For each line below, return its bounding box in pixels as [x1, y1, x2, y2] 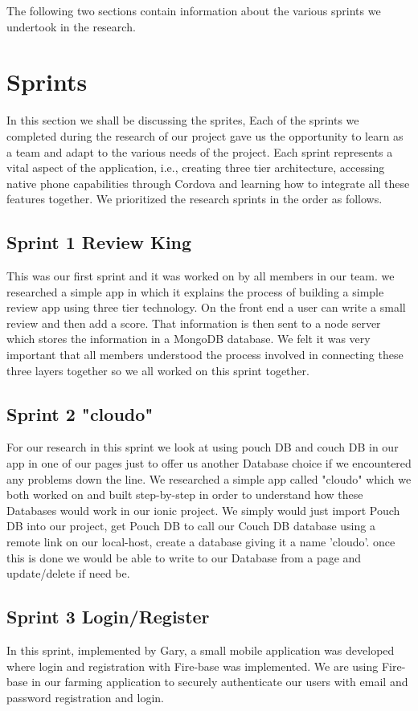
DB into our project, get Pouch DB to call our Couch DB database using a [6, 517, 375, 534]
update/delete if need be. [6, 565, 130, 582]
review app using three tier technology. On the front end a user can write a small [6, 299, 406, 316]
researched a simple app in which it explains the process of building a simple [6, 283, 384, 300]
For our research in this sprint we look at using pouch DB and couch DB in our [6, 439, 399, 456]
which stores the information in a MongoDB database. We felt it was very [6, 330, 371, 347]
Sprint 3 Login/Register [6, 604, 210, 629]
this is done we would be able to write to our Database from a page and [6, 549, 362, 566]
